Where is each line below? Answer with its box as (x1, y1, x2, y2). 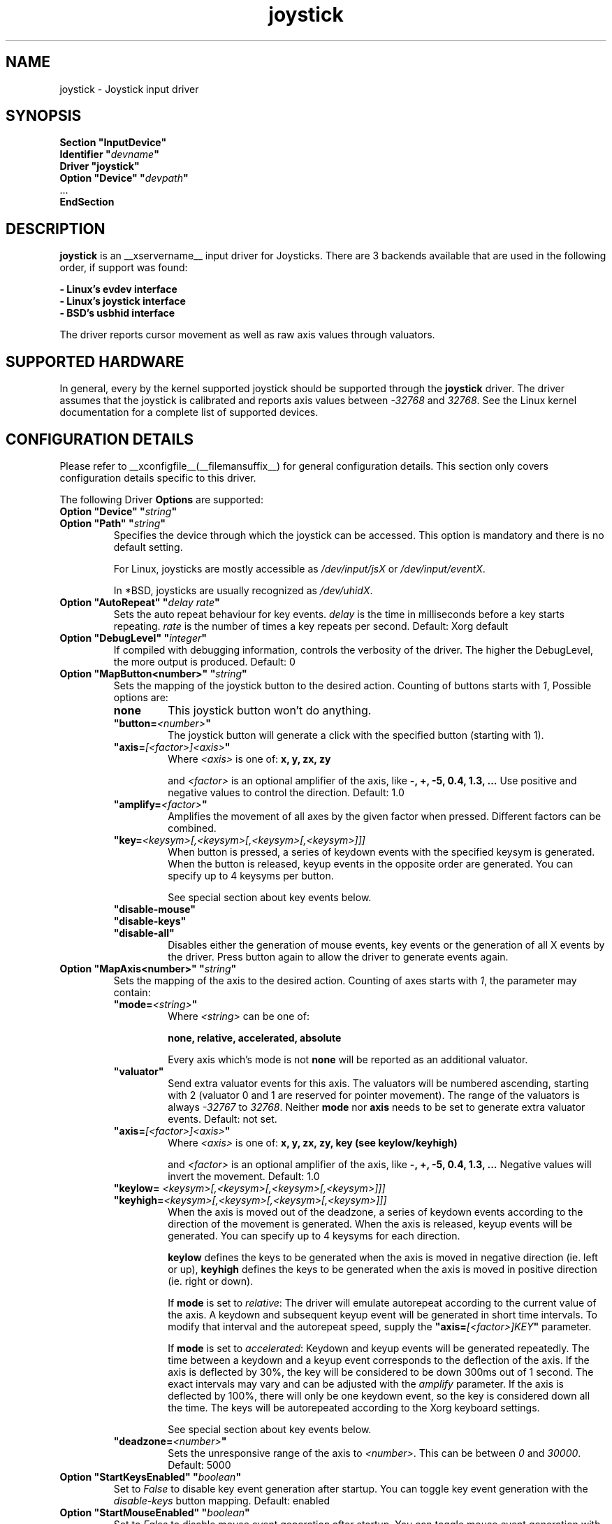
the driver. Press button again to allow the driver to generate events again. (168, 950, 509, 963)
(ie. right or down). (168, 1274, 254, 1287)
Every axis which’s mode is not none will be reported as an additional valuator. (168, 1053, 528, 1065)
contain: (113, 986, 151, 998)
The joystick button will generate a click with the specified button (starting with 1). (168, 728, 544, 741)
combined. (168, 821, 217, 834)
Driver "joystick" (59, 160, 140, 173)
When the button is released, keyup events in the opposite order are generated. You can (168, 857, 574, 870)
